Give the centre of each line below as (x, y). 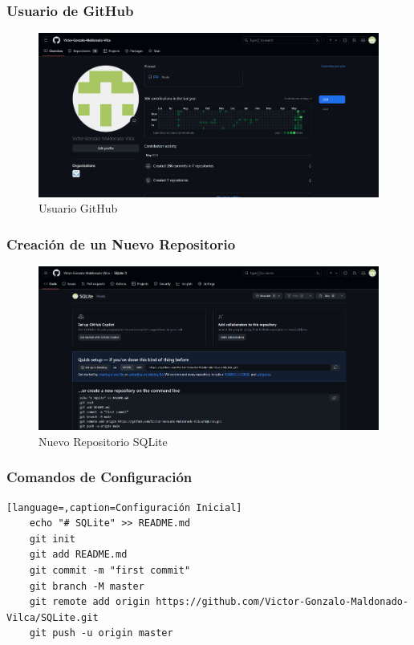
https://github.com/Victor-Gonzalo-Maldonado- (282, 602)
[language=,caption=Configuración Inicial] (124, 507)
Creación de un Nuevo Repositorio (121, 243)
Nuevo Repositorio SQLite (103, 441)
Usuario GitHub (78, 208)
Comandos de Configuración (99, 477)
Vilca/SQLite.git (53, 617)
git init (52, 539)
